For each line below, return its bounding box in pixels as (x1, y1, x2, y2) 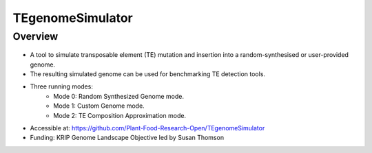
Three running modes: (30, 82, 93, 91)
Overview (12, 30, 59, 43)
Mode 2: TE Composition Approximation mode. (53, 111, 186, 119)
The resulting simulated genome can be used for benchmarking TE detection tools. (30, 69, 265, 78)
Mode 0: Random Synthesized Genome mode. (53, 92, 184, 100)
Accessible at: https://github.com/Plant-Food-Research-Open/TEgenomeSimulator (30, 123, 265, 132)
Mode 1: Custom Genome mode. (53, 102, 145, 110)
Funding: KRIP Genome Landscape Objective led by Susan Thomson (30, 134, 224, 142)
